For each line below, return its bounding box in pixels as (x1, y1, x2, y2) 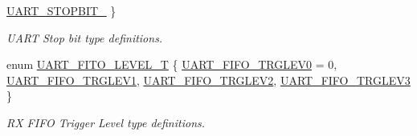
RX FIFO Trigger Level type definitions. (6, 114, 206, 130)
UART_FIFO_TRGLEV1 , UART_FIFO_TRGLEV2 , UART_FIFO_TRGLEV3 (6, 71, 411, 88)
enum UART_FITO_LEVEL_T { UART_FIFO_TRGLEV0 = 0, (6, 56, 337, 73)
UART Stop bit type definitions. (6, 29, 163, 46)
